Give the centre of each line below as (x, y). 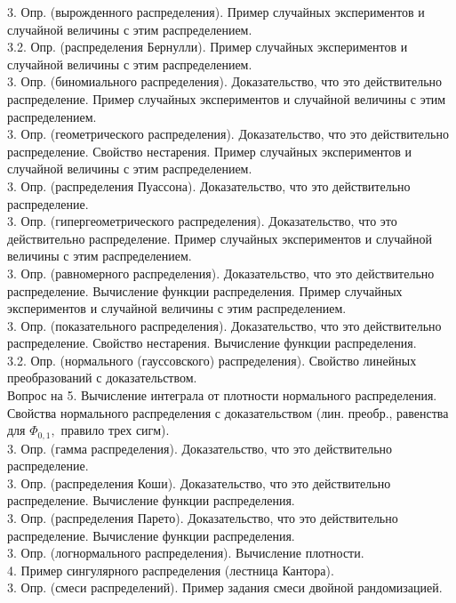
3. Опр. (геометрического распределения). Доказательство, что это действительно (228, 134)
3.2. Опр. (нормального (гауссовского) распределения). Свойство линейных (212, 360)
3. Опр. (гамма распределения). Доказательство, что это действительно (200, 448)
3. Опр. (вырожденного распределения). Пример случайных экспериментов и (216, 12)
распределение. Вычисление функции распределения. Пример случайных (205, 290)
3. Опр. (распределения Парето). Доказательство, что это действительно (203, 518)
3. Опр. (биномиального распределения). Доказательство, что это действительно (225, 81)
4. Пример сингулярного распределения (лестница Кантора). (171, 570)
